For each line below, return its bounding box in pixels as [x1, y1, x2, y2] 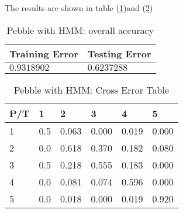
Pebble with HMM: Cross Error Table [13, 83, 170, 97]
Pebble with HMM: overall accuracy [6, 23, 154, 37]
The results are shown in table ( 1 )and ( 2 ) [5, 2, 153, 13]
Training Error [9, 46, 78, 60]
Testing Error [87, 46, 151, 60]
